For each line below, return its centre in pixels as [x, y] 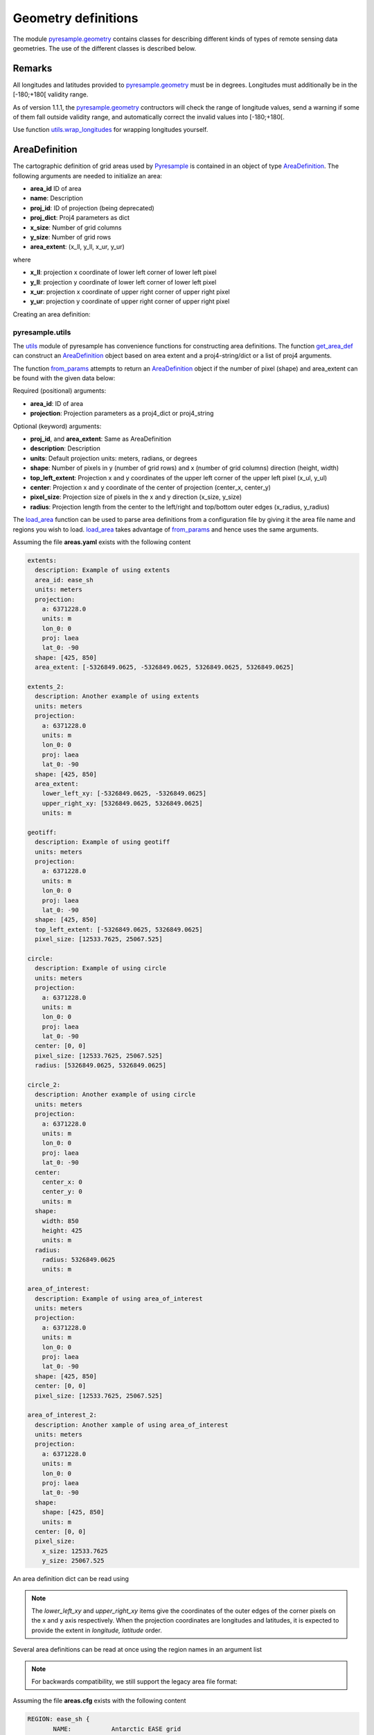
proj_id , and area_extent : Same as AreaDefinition [101, 439]
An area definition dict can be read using [71, 1579]
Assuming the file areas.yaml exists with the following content [102, 542]
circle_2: [44, 1085]
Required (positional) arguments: [60, 391]
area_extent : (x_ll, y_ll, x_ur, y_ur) [77, 247]
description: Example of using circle [100, 968]
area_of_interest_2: [62, 1415]
